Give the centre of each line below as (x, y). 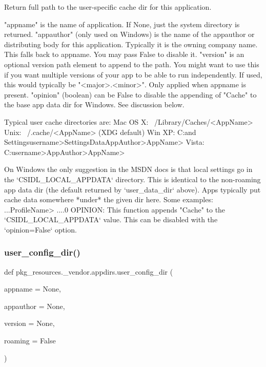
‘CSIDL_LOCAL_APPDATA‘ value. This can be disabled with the (111, 219)
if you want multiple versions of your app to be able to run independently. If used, (133, 74)
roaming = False (30, 341)
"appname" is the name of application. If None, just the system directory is (122, 24)
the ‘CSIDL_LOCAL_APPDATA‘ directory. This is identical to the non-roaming (132, 179)
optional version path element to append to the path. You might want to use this (132, 64)
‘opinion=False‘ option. (40, 229)
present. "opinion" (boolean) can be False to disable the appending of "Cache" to (130, 94)
